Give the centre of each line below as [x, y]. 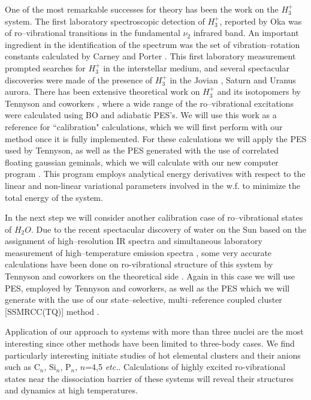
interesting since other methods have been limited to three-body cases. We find [150, 343]
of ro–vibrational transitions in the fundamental [93, 33]
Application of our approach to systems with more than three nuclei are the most [154, 331]
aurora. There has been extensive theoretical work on [102, 91]
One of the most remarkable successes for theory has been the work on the [142, 9]
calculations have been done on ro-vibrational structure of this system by [139, 264]
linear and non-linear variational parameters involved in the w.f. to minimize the [153, 185]
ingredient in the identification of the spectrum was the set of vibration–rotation [153, 44]
